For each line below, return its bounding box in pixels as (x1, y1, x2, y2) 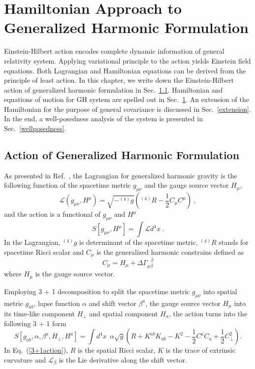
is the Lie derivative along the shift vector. (59, 354, 187, 365)
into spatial (203, 286, 237, 296)
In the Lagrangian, (4, 237, 61, 247)
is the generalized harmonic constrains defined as (96, 246, 244, 257)
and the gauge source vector (144, 180, 229, 190)
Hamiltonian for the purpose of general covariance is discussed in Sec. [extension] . (4, 103, 251, 114)
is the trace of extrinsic (165, 345, 235, 355)
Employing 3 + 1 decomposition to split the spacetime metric (4, 286, 190, 296)
